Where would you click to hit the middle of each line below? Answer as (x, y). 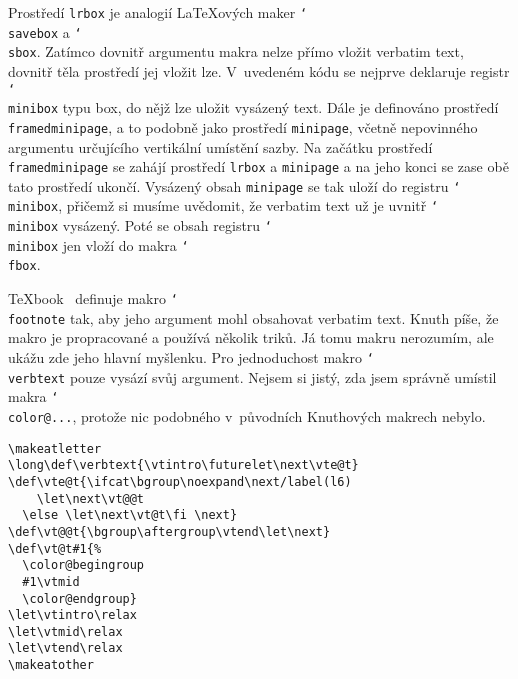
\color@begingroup (83, 565)
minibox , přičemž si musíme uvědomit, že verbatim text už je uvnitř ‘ (223, 205)
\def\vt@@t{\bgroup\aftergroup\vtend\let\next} (169, 531)
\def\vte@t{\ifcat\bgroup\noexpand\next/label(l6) (180, 481)
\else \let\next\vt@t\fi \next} (130, 515)
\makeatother (51, 665)
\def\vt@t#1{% (55, 548)
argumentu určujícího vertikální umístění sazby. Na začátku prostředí (220, 146)
